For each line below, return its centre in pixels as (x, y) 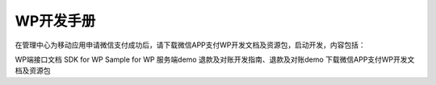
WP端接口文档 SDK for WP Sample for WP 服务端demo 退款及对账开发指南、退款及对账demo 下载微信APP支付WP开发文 (215, 59)
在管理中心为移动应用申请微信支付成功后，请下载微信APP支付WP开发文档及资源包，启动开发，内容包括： (191, 45)
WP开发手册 (55, 21)
